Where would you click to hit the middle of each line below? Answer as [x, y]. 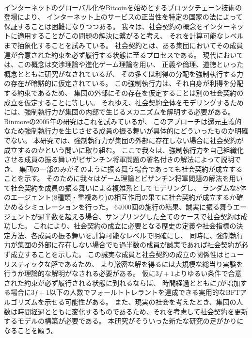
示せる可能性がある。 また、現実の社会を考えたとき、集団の [140, 302]
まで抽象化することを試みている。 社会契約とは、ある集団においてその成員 [124, 45]
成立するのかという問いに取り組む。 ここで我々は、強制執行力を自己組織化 [124, 150]
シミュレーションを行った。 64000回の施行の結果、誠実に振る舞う [129, 207]
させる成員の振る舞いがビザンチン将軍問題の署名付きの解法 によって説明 [119, 159]
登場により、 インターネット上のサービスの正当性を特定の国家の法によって [123, 17]
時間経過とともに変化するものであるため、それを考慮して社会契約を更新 [133, 311]
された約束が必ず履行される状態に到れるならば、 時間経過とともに [110, 282]
